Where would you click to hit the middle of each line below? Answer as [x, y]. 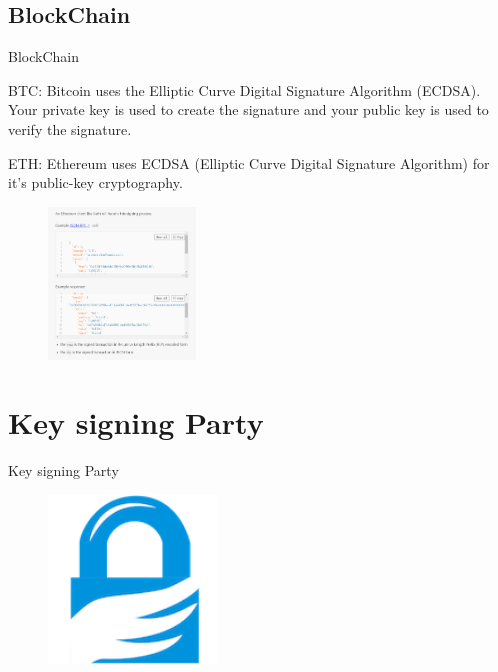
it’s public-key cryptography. [95, 182]
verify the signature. [70, 128]
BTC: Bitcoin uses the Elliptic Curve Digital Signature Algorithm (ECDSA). [244, 89]
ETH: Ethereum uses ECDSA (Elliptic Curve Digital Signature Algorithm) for [249, 162]
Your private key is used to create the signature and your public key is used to [248, 109]
